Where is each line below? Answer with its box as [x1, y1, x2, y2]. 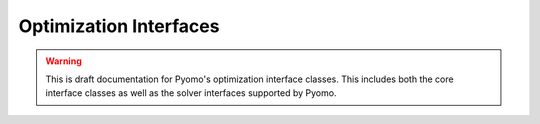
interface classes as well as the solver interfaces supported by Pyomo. [45, 87, 337, 99]
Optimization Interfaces [18, 15, 220, 37]
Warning [45, 55, 82, 67]
